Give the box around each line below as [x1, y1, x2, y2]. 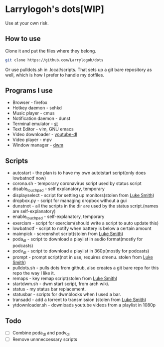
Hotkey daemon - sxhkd [12, 105, 62, 111]
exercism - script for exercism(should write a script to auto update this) [12, 220, 159, 226]
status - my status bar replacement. [12, 286, 86, 292]
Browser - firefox [12, 99, 47, 105]
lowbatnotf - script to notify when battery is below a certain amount [12, 225, 152, 231]
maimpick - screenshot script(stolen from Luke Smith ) [12, 230, 124, 236]
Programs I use [5, 86, 53, 95]
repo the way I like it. [12, 270, 55, 276]
